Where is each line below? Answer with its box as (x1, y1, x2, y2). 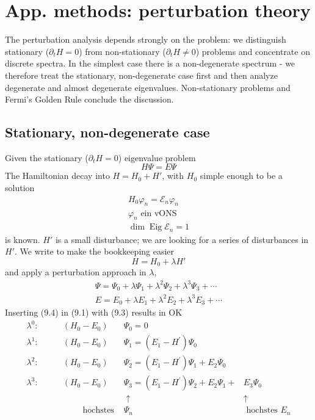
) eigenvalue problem (118, 151, 196, 164)
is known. (5, 233, 40, 245)
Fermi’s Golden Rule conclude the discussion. (5, 93, 174, 106)
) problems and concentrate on (195, 45, 310, 57)
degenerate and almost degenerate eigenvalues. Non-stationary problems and (5, 81, 291, 93)
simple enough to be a (200, 169, 283, 182)
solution (5, 181, 35, 194)
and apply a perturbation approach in (5, 266, 147, 278)
